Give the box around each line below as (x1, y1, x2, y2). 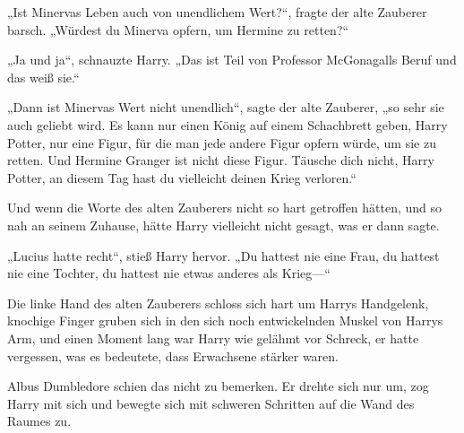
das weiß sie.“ (7, 67, 80, 86)
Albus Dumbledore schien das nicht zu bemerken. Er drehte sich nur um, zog (7, 377, 429, 395)
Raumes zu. (7, 411, 72, 430)
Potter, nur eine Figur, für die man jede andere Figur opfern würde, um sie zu (7, 133, 436, 152)
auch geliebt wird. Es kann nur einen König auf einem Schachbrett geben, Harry (7, 115, 448, 134)
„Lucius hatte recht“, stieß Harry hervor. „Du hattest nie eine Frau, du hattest (7, 246, 440, 264)
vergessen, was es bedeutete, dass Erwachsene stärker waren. (7, 346, 339, 365)
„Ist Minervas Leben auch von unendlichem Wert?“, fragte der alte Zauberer (7, 3, 427, 21)
